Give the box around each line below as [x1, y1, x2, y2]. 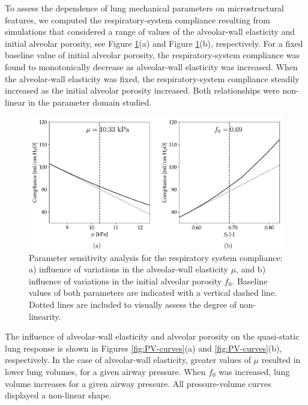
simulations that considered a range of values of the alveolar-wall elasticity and [5, 25, 295, 38]
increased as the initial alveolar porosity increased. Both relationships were [5, 84, 280, 97]
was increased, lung [219, 365, 290, 377]
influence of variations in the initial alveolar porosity [29, 274, 222, 287]
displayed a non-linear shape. [5, 389, 112, 401]
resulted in [261, 353, 301, 366]
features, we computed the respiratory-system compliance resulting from [5, 13, 270, 26]
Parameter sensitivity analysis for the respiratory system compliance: [29, 251, 283, 263]
